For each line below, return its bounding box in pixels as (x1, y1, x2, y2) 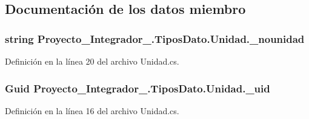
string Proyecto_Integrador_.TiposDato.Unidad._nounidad (5, 31, 305, 46)
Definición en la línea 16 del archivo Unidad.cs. (5, 104, 179, 117)
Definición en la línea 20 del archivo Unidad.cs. (5, 55, 179, 67)
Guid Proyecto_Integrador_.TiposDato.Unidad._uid (5, 80, 270, 95)
